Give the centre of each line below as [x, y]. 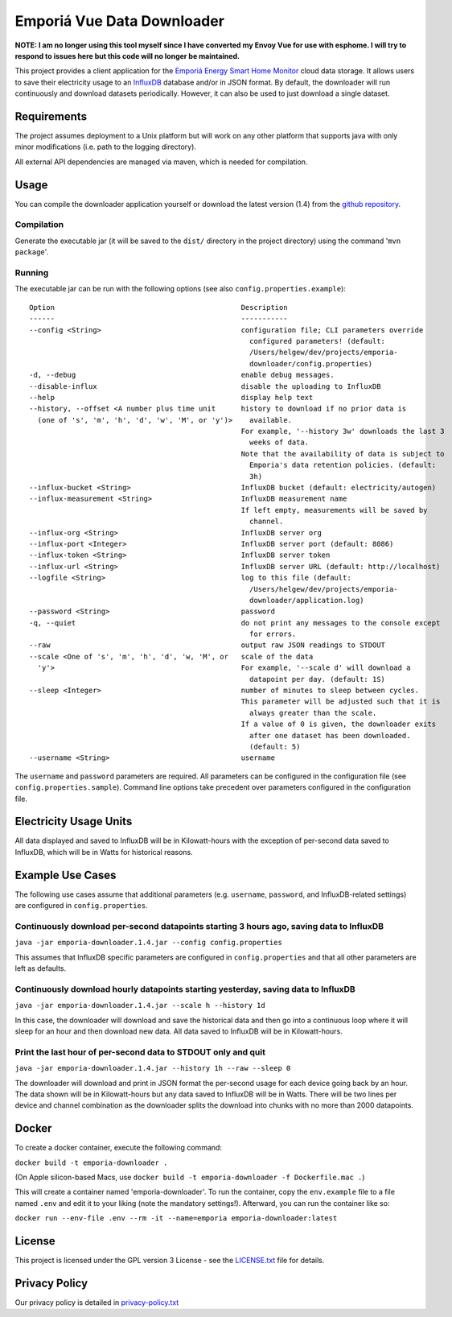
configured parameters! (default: [318, 341]
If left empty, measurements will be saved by [334, 510]
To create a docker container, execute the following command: [119, 1148]
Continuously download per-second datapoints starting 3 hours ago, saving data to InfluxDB [199, 926]
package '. [32, 252]
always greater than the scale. [313, 713]
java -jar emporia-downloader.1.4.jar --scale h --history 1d [140, 1005]
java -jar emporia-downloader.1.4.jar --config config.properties [149, 943]
